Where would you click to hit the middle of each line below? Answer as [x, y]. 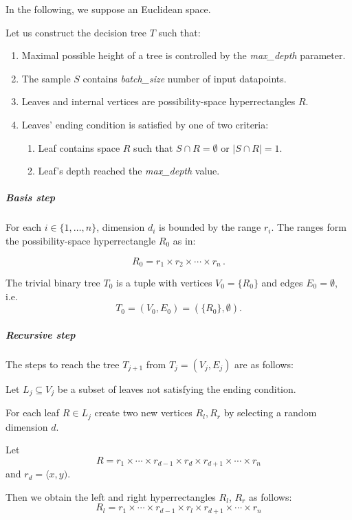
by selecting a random [270, 412]
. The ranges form [309, 227]
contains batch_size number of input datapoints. [185, 78]
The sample [46, 78]
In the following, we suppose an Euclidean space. [108, 9]
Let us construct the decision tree [76, 32]
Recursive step [41, 334]
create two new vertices [143, 412]
